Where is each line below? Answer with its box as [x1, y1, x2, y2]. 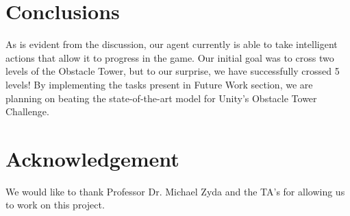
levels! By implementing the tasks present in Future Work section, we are [5, 77, 313, 91]
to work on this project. [5, 197, 105, 212]
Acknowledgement [5, 144, 179, 172]
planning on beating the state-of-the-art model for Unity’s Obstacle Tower [5, 91, 317, 105]
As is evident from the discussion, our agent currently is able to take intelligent [5, 37, 338, 51]
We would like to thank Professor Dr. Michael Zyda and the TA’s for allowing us [5, 184, 345, 198]
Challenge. [5, 104, 49, 119]
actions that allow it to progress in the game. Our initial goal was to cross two [5, 50, 334, 64]
